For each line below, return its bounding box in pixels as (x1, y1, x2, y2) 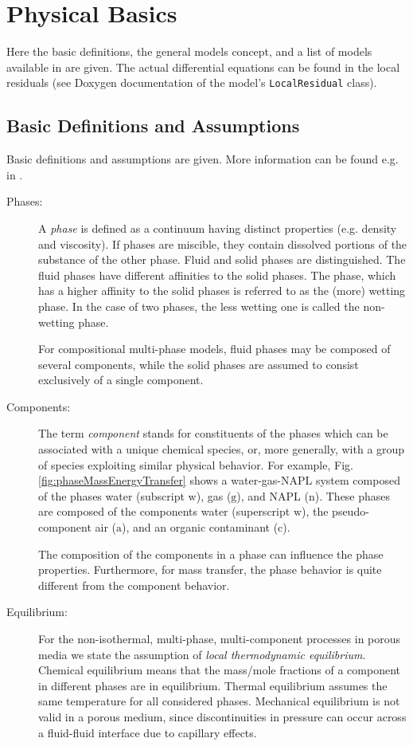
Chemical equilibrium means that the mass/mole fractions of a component (38, 662, 400, 678)
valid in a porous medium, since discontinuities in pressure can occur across (38, 708, 407, 724)
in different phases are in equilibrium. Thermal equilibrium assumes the (38, 677, 388, 693)
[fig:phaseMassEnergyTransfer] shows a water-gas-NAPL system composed (38, 472, 400, 489)
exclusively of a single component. (38, 371, 204, 388)
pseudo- (332, 503, 369, 520)
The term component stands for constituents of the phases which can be (38, 425, 388, 442)
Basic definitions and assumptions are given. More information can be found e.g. (6, 151, 399, 167)
